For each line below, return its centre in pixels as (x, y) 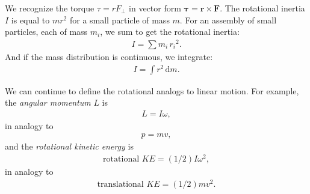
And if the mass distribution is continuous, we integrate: (109, 56)
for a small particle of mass (119, 20)
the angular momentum (48, 102)
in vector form (155, 8)
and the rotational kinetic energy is (69, 146)
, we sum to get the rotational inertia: (170, 32)
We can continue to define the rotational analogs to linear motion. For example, (152, 90)
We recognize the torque (50, 8)
